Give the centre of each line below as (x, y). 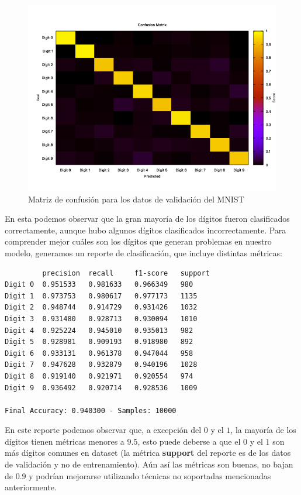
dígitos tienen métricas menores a (65, 441)
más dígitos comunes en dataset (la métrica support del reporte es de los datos (148, 453)
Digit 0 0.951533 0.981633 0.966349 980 (99, 285)
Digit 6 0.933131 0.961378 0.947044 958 (99, 353)
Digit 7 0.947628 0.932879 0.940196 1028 (101, 365)
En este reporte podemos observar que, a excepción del (103, 430)
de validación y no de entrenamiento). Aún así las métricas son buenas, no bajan (149, 464)
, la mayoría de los (263, 430)
